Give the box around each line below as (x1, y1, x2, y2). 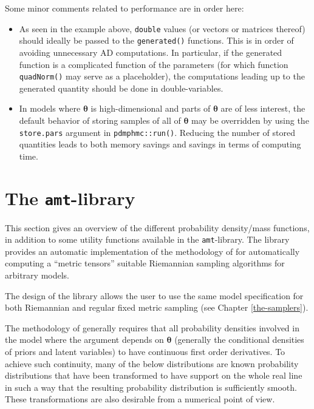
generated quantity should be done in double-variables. (19, 81, 224, 94)
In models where (19, 102, 81, 115)
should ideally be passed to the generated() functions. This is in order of (19, 34, 294, 47)
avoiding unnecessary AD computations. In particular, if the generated (19, 46, 282, 58)
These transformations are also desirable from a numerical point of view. (5, 393, 275, 405)
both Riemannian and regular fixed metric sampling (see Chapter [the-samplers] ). (5, 301, 309, 314)
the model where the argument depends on (5, 333, 164, 346)
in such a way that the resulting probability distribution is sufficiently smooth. (5, 380, 297, 393)
